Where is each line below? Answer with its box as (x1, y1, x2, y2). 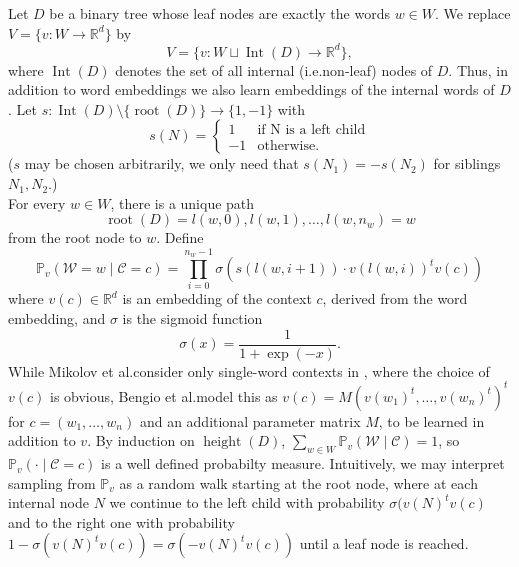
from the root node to (8, 227, 142, 248)
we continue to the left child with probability (109, 492, 385, 513)
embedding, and (8, 307, 106, 328)
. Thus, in (448, 59, 508, 80)
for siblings (433, 153, 501, 174)
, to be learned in (378, 410, 485, 431)
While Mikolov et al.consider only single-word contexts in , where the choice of (8, 360, 490, 381)
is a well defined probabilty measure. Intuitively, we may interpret (101, 453, 505, 474)
